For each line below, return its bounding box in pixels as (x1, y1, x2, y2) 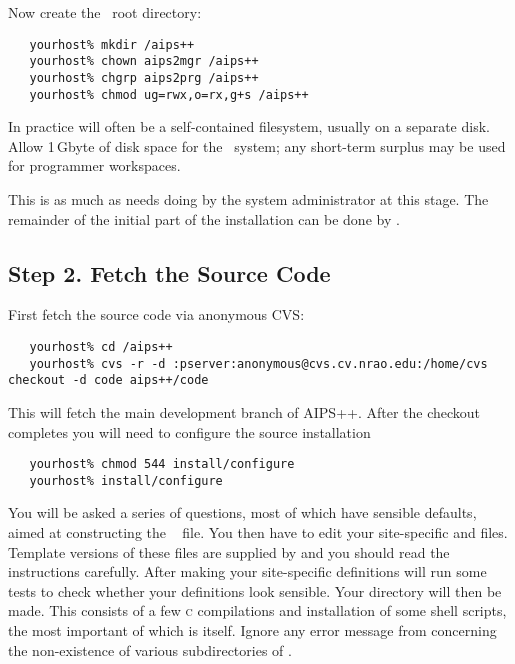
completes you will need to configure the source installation (8, 421, 371, 442)
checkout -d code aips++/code (8, 373, 209, 388)
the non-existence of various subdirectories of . (8, 639, 292, 660)
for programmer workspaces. (8, 155, 181, 176)
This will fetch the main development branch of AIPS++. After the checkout (8, 401, 481, 422)
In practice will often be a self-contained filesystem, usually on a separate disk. (8, 116, 490, 137)
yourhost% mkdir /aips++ (29, 37, 195, 52)
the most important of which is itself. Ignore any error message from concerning (8, 620, 497, 641)
